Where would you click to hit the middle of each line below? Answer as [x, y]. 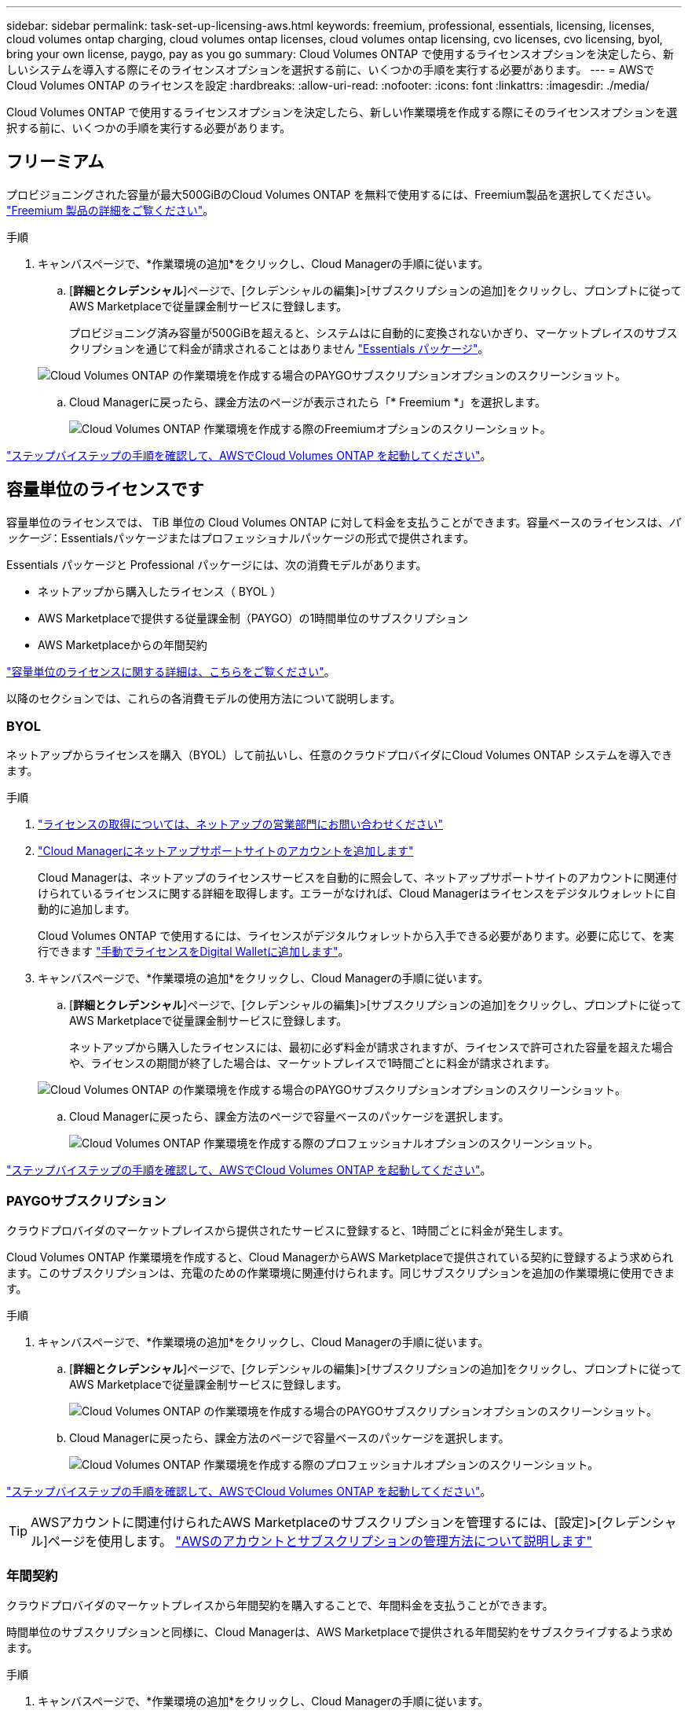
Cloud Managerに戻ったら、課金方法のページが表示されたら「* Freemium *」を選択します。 [308, 402]
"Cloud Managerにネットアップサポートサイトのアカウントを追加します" [226, 851]
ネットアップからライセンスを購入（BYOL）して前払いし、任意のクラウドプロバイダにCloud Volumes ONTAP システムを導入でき [340, 755]
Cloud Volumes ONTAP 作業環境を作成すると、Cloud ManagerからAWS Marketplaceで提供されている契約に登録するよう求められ [340, 1257]
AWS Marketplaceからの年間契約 [123, 644]
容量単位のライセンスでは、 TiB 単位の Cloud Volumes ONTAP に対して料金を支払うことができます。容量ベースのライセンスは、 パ [343, 522]
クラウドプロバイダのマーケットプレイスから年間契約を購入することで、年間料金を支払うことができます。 [280, 1605]
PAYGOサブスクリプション [86, 1200]
